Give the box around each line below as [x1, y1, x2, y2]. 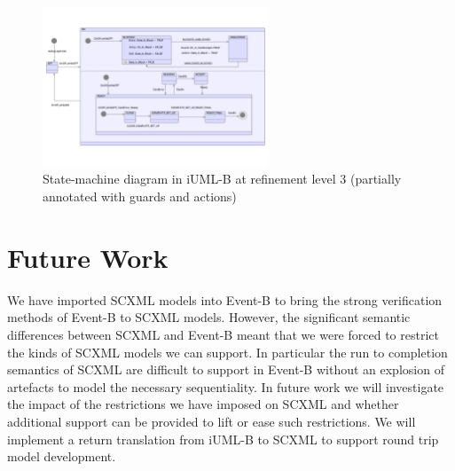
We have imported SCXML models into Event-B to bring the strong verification [7, 290, 443, 309]
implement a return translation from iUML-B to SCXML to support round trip [7, 429, 439, 448]
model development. [7, 447, 116, 466]
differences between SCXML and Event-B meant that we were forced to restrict [7, 325, 439, 343]
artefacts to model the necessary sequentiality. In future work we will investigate [7, 377, 444, 396]
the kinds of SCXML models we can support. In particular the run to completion [7, 342, 448, 361]
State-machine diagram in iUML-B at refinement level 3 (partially [43, 169, 402, 188]
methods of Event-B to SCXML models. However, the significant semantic [7, 308, 411, 326]
